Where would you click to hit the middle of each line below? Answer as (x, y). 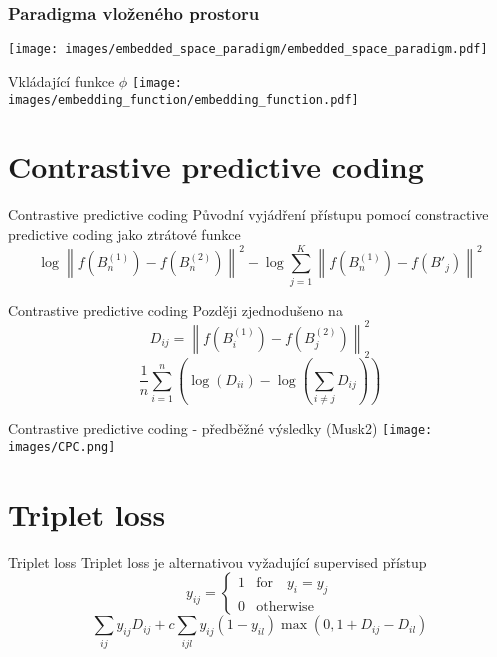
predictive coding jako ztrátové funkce (124, 233)
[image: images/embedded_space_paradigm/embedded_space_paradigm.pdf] (248, 49)
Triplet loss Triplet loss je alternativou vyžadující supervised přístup (217, 561)
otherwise (285, 606)
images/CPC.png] (62, 446)
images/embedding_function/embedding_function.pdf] (183, 99)
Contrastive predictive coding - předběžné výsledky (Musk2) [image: (220, 428)
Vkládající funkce (61, 80)
